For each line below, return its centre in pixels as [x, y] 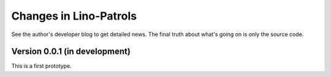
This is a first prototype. [41, 66]
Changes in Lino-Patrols [74, 16]
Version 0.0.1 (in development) [71, 52]
